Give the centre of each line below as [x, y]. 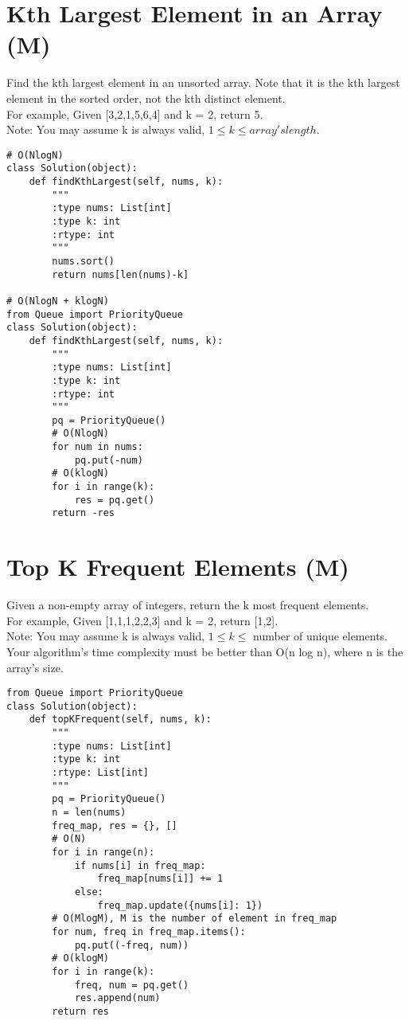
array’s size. [35, 667]
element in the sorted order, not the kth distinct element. [146, 98]
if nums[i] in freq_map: [140, 865]
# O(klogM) [80, 958]
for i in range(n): [103, 853]
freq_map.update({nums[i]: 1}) [180, 905]
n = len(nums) [89, 813]
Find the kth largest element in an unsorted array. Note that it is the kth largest [203, 82]
